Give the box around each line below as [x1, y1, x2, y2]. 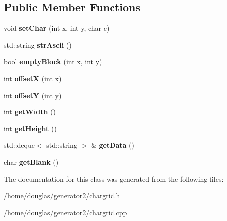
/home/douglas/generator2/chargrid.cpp [4, 207, 127, 217]
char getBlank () [4, 156, 59, 167]
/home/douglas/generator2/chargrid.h [4, 190, 120, 201]
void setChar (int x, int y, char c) [4, 23, 110, 33]
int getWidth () [4, 107, 56, 117]
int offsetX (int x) [4, 73, 62, 83]
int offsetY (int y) [4, 90, 62, 100]
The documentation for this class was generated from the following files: [4, 173, 224, 184]
